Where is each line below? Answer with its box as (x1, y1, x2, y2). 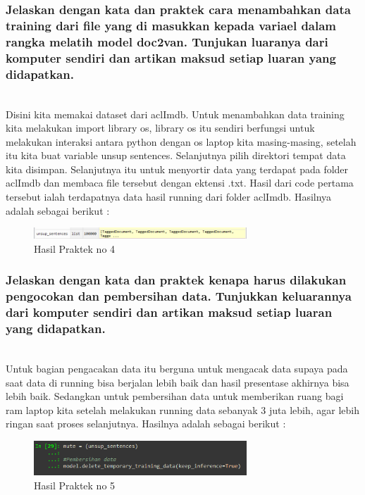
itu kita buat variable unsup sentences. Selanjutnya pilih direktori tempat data (6, 148, 346, 163)
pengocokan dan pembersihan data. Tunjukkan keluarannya (6, 287, 352, 305)
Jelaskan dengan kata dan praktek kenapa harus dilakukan (6, 271, 347, 289)
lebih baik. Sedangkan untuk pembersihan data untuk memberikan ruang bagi (6, 389, 344, 403)
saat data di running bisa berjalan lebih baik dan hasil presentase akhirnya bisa (6, 375, 349, 389)
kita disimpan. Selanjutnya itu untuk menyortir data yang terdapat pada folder (6, 161, 349, 176)
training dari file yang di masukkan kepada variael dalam (6, 16, 337, 34)
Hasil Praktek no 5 (34, 477, 116, 492)
